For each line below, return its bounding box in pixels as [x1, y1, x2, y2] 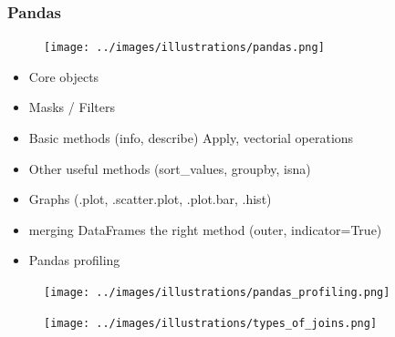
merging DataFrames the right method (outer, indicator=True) [28, 220, 382, 239]
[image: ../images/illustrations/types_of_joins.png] [44, 316, 378, 330]
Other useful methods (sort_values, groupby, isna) [28, 158, 311, 178]
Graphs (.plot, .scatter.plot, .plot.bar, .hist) [28, 189, 272, 209]
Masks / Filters [28, 97, 115, 117]
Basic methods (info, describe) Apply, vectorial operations [28, 128, 354, 148]
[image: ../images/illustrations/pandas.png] [44, 41, 325, 55]
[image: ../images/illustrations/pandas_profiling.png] [44, 286, 390, 300]
